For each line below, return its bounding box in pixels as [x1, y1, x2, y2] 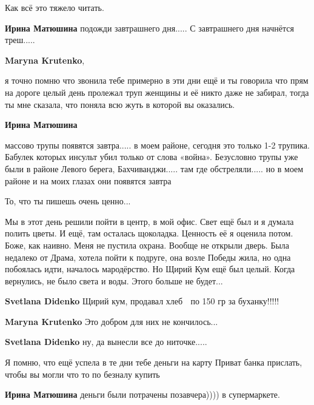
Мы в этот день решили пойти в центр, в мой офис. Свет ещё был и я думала [5, 215, 294, 227]
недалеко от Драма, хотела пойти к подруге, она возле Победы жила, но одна [5, 250, 291, 263]
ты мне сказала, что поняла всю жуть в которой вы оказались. [5, 98, 235, 110]
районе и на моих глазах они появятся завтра [5, 174, 172, 187]
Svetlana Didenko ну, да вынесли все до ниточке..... [5, 335, 207, 348]
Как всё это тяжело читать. [5, 1, 104, 13]
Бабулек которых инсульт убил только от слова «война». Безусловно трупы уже [5, 150, 298, 163]
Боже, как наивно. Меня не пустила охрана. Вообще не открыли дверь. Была [5, 238, 290, 251]
